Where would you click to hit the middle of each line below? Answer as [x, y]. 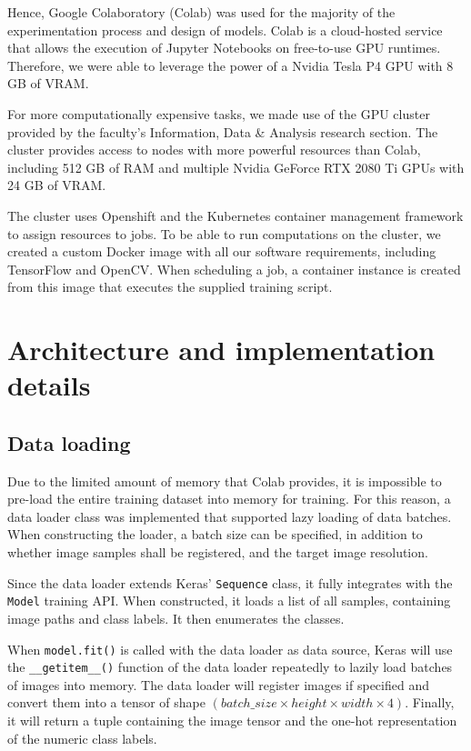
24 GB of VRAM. [57, 185]
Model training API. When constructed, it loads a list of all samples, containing [229, 601]
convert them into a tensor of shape [106, 702]
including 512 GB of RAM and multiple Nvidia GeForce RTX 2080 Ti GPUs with [236, 167]
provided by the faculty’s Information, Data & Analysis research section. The [223, 131]
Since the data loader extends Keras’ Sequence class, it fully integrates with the [230, 582]
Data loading [69, 442]
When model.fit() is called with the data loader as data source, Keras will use [230, 649]
